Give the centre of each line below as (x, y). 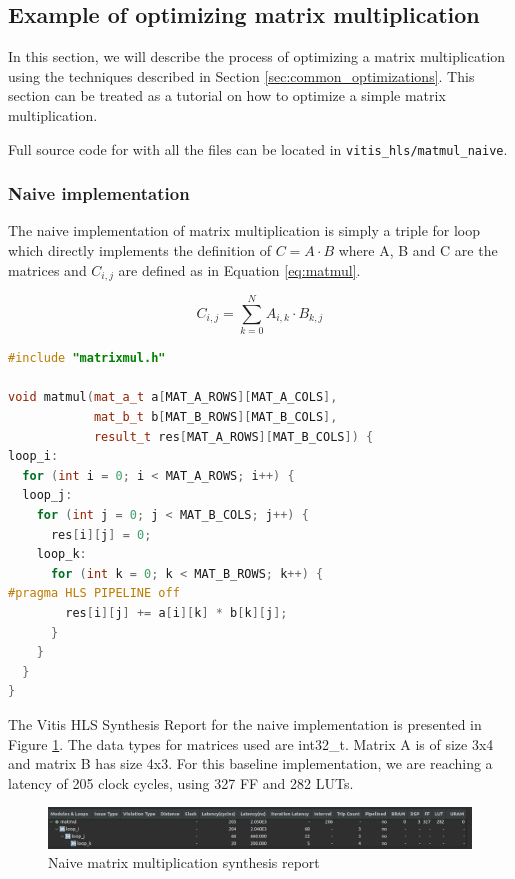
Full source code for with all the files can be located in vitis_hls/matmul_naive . (258, 148)
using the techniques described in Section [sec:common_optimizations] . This (241, 75)
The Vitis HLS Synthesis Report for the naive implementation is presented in (245, 723)
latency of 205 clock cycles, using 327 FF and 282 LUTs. (181, 782)
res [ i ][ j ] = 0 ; (101, 534)
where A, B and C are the (418, 250)
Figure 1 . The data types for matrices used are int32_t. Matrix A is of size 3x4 (251, 743)
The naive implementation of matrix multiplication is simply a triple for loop (244, 230)
